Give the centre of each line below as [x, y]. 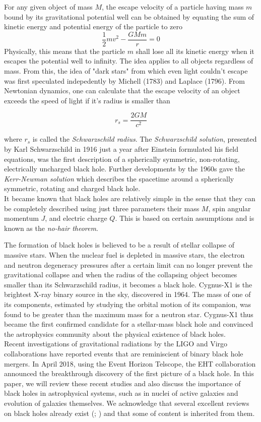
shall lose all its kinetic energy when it [195, 51]
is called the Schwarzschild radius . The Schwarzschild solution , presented [145, 139]
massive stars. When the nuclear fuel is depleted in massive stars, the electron [124, 255]
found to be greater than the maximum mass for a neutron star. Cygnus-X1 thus [129, 314]
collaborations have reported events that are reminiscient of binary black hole [124, 353]
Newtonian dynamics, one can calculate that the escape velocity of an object [122, 91]
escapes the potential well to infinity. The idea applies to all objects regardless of [129, 61]
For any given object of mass [48, 7]
